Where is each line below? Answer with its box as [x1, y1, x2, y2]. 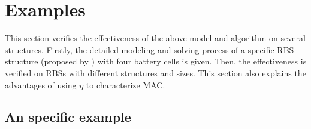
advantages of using [5, 78, 77, 91]
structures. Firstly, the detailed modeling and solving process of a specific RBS [5, 43, 294, 56]
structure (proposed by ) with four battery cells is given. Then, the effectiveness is [5, 55, 307, 67]
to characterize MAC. [86, 78, 165, 91]
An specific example [5, 107, 131, 126]
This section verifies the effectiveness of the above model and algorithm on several [5, 32, 306, 44]
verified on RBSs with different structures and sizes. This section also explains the [5, 66, 306, 79]
